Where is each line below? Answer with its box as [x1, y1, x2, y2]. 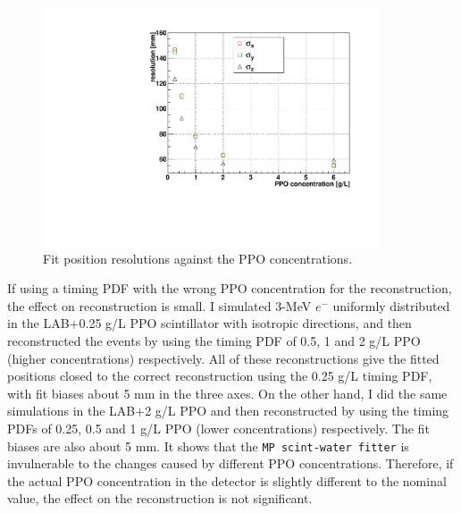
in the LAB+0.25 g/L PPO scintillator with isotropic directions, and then [7, 314, 412, 332]
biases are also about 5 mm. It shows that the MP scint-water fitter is [7, 436, 409, 455]
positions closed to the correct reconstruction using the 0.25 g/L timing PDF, [7, 366, 432, 385]
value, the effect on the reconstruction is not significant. [7, 489, 313, 508]
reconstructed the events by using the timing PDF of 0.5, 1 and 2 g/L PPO [7, 332, 421, 350]
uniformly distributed [332, 296, 450, 315]
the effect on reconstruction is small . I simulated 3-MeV [7, 296, 312, 315]
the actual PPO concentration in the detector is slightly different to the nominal [7, 471, 447, 490]
